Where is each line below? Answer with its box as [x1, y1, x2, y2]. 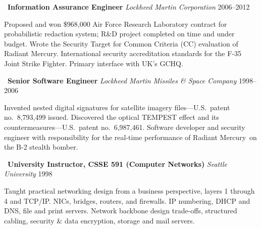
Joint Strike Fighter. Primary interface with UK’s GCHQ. [4, 58, 183, 68]
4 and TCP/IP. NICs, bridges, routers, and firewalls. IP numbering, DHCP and [4, 195, 250, 206]
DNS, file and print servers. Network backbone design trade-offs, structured [4, 205, 237, 216]
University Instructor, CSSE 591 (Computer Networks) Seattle [8, 158, 227, 169]
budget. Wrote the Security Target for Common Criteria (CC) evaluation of [4, 38, 238, 49]
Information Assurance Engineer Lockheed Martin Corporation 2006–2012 [8, 2, 250, 12]
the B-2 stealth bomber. [4, 142, 78, 152]
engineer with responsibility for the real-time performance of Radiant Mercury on [4, 131, 257, 142]
